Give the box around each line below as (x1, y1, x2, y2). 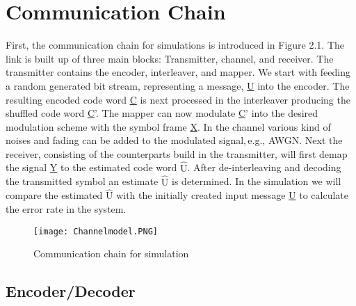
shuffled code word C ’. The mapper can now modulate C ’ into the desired (6, 106, 318, 120)
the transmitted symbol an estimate (6, 174, 159, 188)
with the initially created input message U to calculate (116, 188, 348, 202)
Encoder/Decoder (6, 280, 136, 302)
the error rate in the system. (6, 201, 127, 216)
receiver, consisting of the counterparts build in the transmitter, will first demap (6, 146, 348, 161)
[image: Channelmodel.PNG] (33, 226, 158, 236)
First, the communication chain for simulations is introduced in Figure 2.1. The (6, 38, 344, 52)
